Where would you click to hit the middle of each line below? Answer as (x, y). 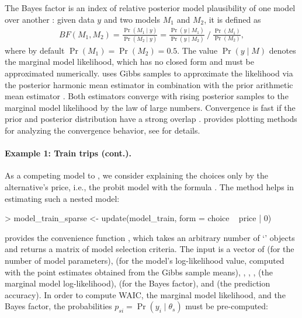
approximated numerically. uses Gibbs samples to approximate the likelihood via (149, 73)
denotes (282, 50)
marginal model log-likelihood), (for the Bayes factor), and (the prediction (138, 283)
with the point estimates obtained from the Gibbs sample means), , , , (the (139, 272)
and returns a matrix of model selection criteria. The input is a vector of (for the (150, 249)
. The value (197, 50)
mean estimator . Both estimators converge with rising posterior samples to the (147, 96)
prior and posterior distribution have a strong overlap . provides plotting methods (151, 119)
